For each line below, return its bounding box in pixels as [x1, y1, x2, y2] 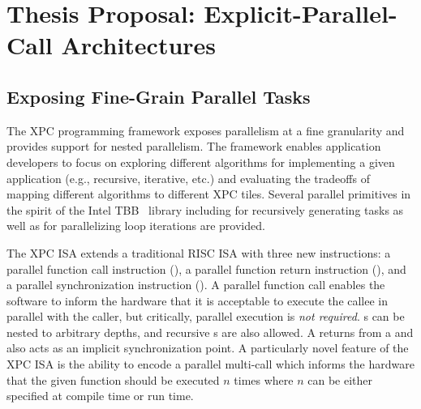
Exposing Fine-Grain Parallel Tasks [6, 83, 311, 109]
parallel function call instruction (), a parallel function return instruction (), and [6, 260, 406, 277]
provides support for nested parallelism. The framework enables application [6, 138, 381, 155]
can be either [307, 371, 373, 388]
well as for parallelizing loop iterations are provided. [6, 217, 265, 234]
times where [234, 371, 294, 388]
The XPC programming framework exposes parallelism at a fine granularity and [6, 121, 405, 138]
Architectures [61, 28, 217, 62]
